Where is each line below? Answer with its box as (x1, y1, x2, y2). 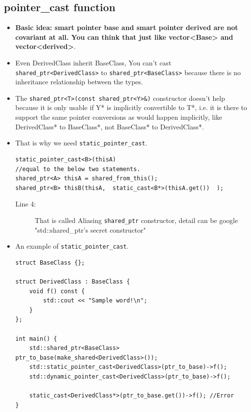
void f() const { (29, 287, 85, 295)
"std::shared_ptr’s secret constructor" (34, 224, 146, 235)
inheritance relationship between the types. (15, 77, 143, 87)
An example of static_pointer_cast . (15, 241, 129, 251)
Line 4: (15, 199, 36, 209)
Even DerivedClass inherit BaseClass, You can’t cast (15, 57, 172, 67)
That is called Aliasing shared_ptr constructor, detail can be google (34, 215, 238, 225)
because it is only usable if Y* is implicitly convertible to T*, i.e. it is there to (15, 102, 247, 112)
